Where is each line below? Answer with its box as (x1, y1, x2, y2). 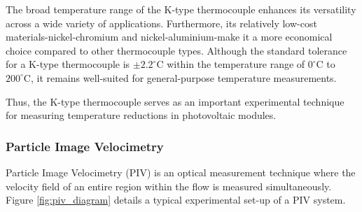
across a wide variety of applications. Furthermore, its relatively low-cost (6, 15, 317, 30)
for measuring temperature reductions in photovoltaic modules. (6, 108, 277, 122)
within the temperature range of (167, 57, 305, 71)
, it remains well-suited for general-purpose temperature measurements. (30, 70, 337, 85)
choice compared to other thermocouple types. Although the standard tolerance (6, 43, 347, 57)
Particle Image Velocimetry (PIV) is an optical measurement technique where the (6, 164, 356, 179)
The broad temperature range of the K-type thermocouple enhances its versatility (6, 2, 356, 16)
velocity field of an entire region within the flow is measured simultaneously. (6, 178, 332, 193)
